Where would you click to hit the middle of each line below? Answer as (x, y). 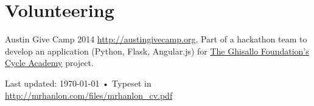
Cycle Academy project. (49, 63)
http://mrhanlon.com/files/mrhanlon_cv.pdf (89, 95)
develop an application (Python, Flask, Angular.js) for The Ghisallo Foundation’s (157, 51)
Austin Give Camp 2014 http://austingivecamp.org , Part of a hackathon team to (156, 39)
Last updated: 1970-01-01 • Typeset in (78, 83)
